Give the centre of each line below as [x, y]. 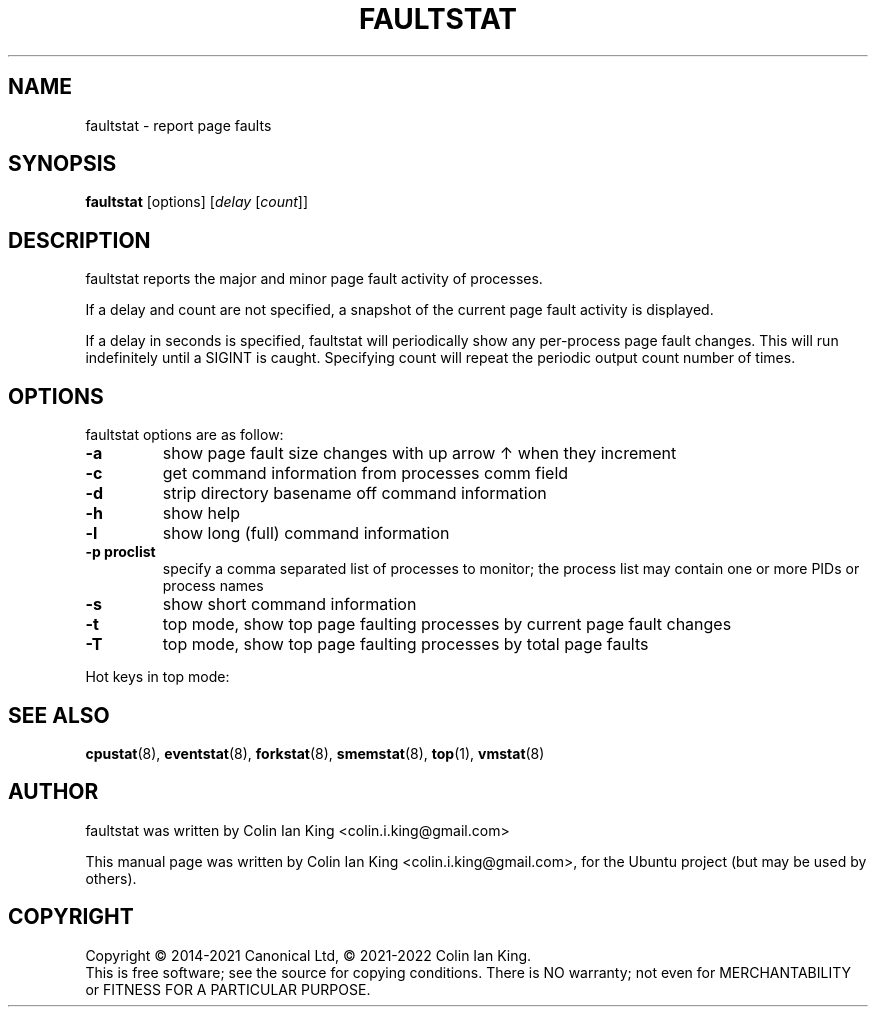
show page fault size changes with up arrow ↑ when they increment [419, 453]
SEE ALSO [59, 715]
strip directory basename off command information [354, 493]
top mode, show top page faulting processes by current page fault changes [447, 624]
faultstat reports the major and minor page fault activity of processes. [314, 279]
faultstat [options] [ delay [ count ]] [197, 202]
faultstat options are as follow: [184, 435]
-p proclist [120, 552]
